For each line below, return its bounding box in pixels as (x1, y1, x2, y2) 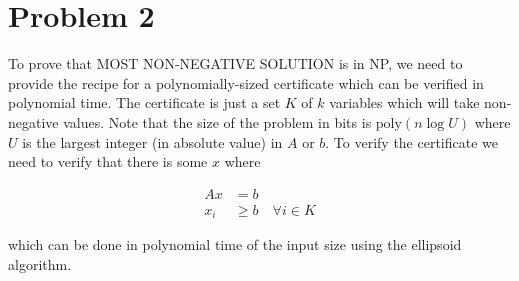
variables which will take (329, 92, 480, 113)
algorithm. (8, 253, 72, 274)
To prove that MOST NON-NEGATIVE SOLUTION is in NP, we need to (8, 53, 463, 74)
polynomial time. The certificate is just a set (8, 92, 281, 113)
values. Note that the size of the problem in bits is (63, 111, 372, 132)
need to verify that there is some (8, 151, 208, 172)
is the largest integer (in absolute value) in (22, 131, 283, 152)
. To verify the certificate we (325, 131, 499, 152)
